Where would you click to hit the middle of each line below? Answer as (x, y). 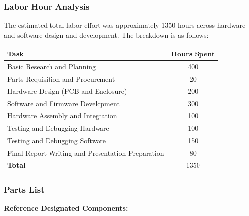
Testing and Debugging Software (57, 140)
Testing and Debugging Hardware (58, 128)
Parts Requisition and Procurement (61, 79)
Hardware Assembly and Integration (62, 116)
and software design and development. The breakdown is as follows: (106, 34)
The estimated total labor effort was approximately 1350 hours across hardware (125, 25)
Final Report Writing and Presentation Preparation (86, 152)
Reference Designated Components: (66, 207)
